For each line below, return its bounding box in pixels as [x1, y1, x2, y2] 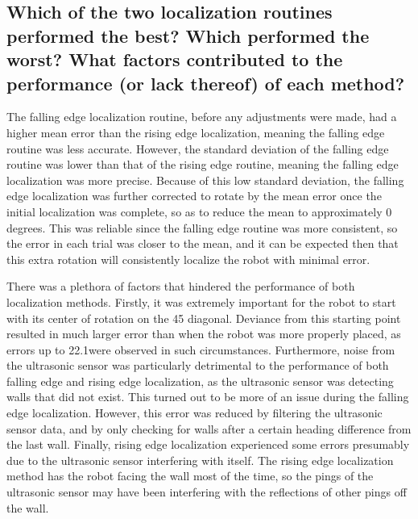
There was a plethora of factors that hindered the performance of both [6, 278, 355, 295]
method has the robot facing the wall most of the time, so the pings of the [6, 467, 374, 484]
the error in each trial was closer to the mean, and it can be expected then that [6, 235, 399, 252]
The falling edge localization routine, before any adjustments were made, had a [6, 108, 397, 125]
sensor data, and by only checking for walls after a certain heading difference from [6, 420, 412, 437]
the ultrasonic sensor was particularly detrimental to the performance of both [6, 357, 389, 374]
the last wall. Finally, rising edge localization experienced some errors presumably [6, 436, 410, 453]
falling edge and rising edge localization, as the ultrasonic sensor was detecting [6, 372, 394, 389]
